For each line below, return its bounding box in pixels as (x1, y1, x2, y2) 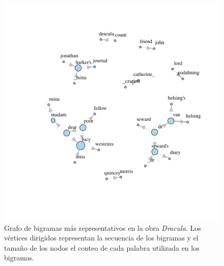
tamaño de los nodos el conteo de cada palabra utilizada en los (4, 242, 200, 253)
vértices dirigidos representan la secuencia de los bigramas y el (4, 232, 199, 243)
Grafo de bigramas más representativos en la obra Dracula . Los (4, 222, 201, 233)
